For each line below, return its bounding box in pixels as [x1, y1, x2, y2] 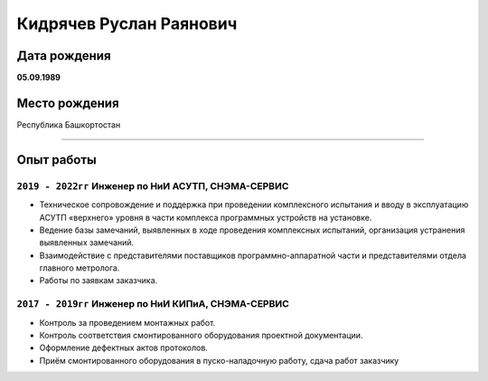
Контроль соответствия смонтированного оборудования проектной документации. [39, 330, 363, 340]
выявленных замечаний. [39, 237, 135, 248]
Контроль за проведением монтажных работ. [39, 317, 216, 328]
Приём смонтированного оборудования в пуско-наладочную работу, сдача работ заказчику [39, 355, 399, 366]
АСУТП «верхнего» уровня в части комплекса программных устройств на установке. [39, 212, 372, 223]
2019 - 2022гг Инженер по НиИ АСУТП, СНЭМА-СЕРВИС [16, 179, 289, 192]
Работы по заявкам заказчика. [39, 275, 158, 286]
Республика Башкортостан [16, 119, 121, 130]
